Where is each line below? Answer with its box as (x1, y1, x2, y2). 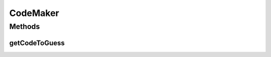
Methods (9, 22, 40, 31)
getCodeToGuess (9, 38, 65, 47)
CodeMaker (9, 7, 60, 18)
